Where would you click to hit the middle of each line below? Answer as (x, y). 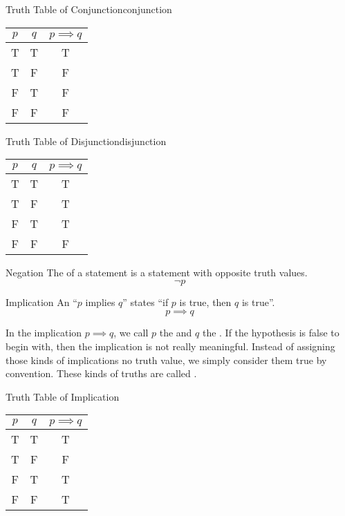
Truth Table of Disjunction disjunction (86, 141)
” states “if (146, 302)
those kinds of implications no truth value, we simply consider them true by (166, 360)
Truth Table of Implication (63, 396)
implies (100, 302)
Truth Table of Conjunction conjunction (89, 9)
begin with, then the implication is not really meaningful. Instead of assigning (170, 346)
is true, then (205, 302)
